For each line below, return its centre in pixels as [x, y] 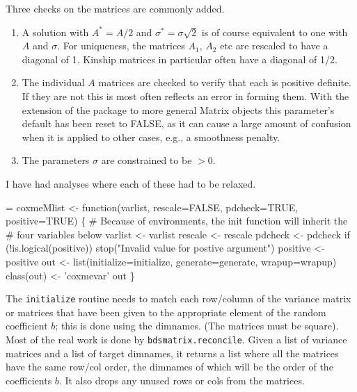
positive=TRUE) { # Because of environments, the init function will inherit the [177, 221]
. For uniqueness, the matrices [121, 46]
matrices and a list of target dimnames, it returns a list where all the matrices [172, 353]
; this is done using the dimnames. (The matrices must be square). [197, 326]
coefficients [29, 380]
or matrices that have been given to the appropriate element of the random [166, 312]
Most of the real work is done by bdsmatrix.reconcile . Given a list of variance [176, 339]
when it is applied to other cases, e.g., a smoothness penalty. [151, 137]
